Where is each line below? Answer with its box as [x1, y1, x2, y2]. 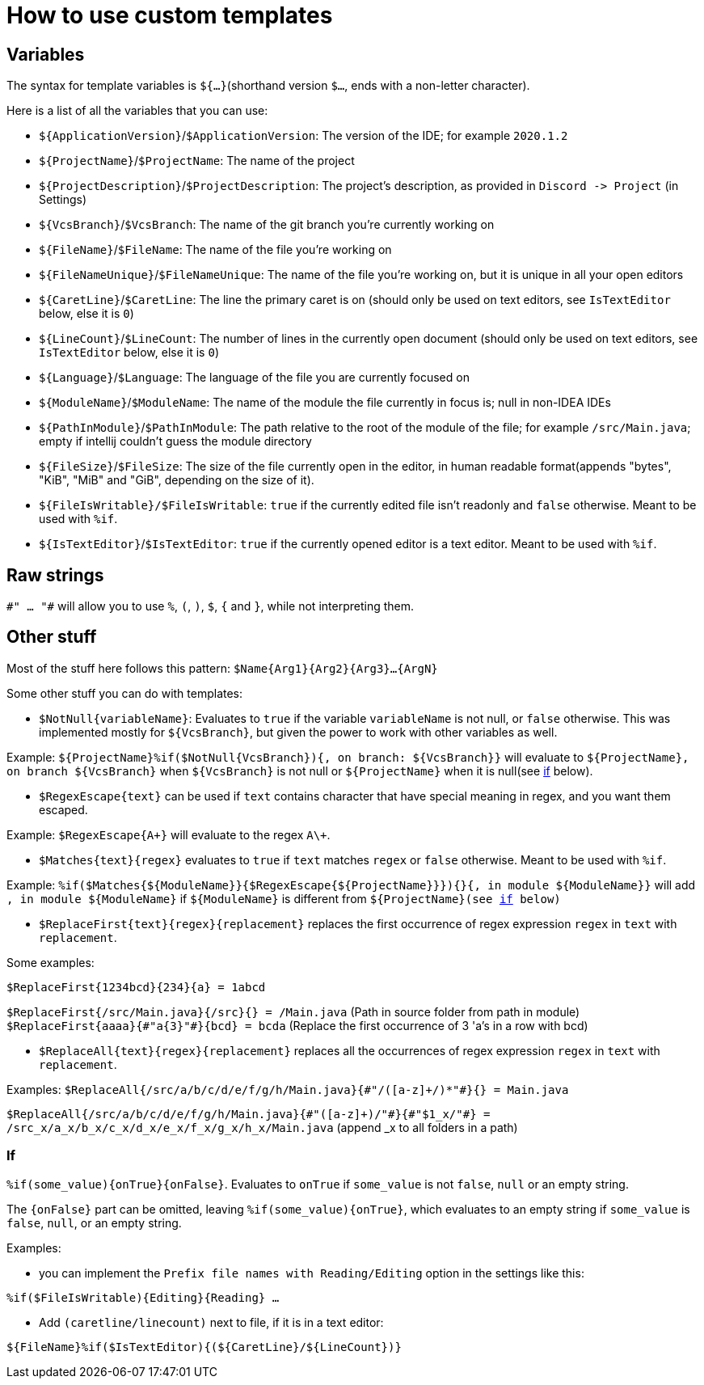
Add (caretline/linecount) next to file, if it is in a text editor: [39, 1315, 384, 1329]
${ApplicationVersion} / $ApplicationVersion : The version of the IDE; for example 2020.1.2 [39, 129, 568, 143]
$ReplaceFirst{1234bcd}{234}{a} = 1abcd [6, 980, 266, 994]
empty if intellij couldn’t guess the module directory [39, 434, 312, 449]
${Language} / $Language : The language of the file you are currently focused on [39, 370, 470, 385]
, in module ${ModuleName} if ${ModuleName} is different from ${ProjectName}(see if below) [6, 891, 561, 906]
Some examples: [6, 955, 95, 969]
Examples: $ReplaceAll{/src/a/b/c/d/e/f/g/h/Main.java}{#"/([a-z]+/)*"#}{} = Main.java [6, 1082, 569, 1096]
